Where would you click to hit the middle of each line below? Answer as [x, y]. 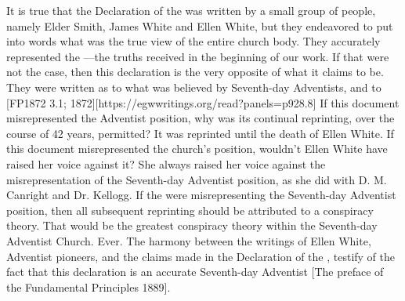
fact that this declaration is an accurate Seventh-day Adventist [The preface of [195, 272]
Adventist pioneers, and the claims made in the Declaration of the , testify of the [201, 256]
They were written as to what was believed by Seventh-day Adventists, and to [194, 87]
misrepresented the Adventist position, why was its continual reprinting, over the [201, 118]
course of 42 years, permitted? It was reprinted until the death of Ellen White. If [200, 133]
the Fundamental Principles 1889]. [89, 286]
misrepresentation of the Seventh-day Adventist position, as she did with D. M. [197, 179]
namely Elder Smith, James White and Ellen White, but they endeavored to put [200, 25]
